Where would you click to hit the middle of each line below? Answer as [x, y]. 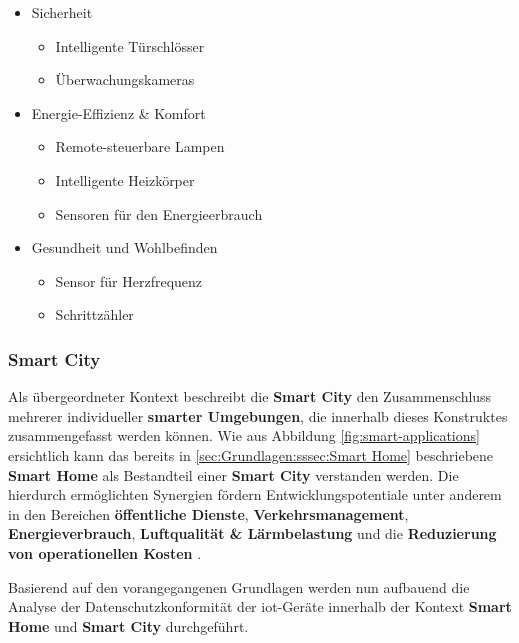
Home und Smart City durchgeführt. [128, 625]
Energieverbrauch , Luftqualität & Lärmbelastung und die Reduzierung [252, 533]
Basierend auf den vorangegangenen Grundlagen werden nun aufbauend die [239, 586]
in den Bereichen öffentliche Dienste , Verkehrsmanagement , [208, 513]
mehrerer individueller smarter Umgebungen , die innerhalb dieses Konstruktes [258, 415]
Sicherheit [62, 12]
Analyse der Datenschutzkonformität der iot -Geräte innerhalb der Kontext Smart [260, 606]
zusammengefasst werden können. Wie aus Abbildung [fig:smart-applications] [244, 435]
